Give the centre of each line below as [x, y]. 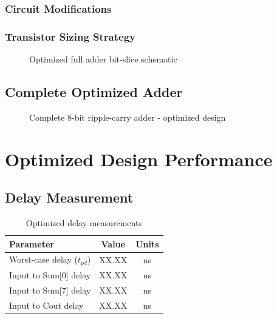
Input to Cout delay [46, 305]
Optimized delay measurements [84, 223]
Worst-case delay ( [43, 259]
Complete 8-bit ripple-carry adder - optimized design [128, 117]
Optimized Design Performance [139, 159]
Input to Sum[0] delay [50, 275]
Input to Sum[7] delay [50, 290]
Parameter [32, 243]
